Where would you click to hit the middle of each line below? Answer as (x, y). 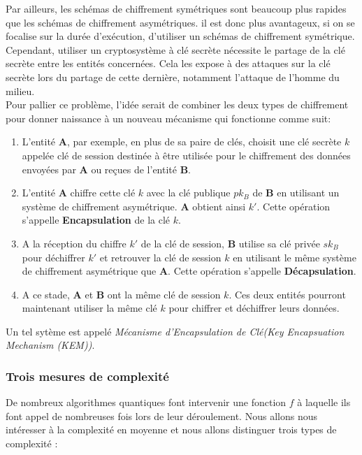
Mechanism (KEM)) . (50, 345)
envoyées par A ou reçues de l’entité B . (107, 169)
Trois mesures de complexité (87, 376)
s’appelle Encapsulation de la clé (96, 220)
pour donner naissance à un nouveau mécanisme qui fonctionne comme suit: (168, 118)
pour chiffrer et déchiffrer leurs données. (254, 308)
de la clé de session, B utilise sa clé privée (230, 243)
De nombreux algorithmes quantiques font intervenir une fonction (146, 402)
